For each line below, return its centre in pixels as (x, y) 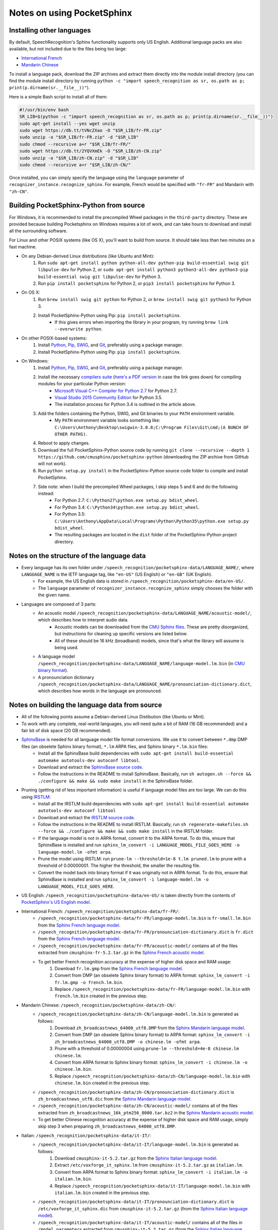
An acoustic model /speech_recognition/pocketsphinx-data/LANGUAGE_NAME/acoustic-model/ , (145, 613)
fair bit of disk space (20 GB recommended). (67, 730)
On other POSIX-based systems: (54, 338)
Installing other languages (50, 30)
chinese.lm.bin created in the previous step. (102, 1083)
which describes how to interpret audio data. (83, 620)
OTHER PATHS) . (71, 434)
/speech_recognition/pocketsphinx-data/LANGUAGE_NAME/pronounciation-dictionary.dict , (145, 684)
